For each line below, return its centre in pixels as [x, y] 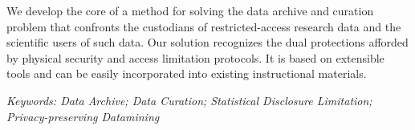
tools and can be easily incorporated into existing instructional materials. [187, 73]
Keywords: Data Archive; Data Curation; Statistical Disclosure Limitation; [189, 100]
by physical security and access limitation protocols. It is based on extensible [195, 57]
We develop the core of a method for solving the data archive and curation [190, 10]
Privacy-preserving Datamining [83, 116]
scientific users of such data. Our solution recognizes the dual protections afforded [207, 42]
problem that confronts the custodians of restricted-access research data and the [204, 26]
